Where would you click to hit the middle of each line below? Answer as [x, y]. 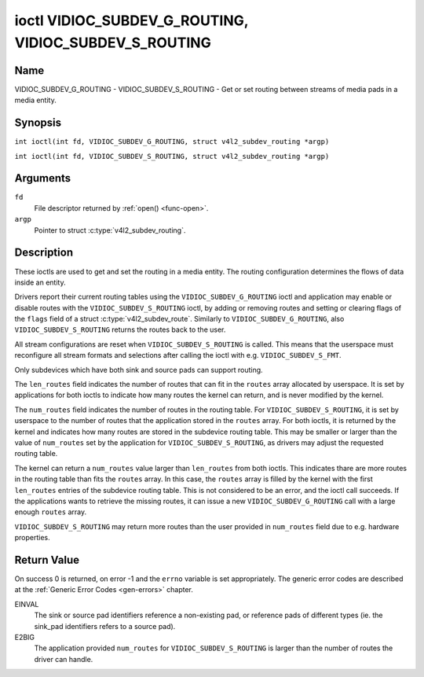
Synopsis [38, 123]
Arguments [43, 178]
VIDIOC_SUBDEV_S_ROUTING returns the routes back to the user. [120, 329]
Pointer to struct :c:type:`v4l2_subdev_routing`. [110, 230]
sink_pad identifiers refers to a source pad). [105, 626]
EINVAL [27, 604]
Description [44, 253]
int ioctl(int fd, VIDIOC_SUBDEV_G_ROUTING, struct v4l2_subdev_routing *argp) [172, 142]
